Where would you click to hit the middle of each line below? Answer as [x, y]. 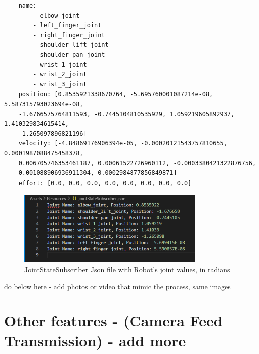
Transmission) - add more [95, 340]
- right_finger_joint [69, 35]
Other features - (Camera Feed [113, 321]
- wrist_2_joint [60, 75]
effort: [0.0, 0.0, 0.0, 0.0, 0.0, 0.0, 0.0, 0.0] [105, 183]
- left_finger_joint [67, 25]
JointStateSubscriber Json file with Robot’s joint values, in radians [127, 269]
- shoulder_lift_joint [71, 45]
